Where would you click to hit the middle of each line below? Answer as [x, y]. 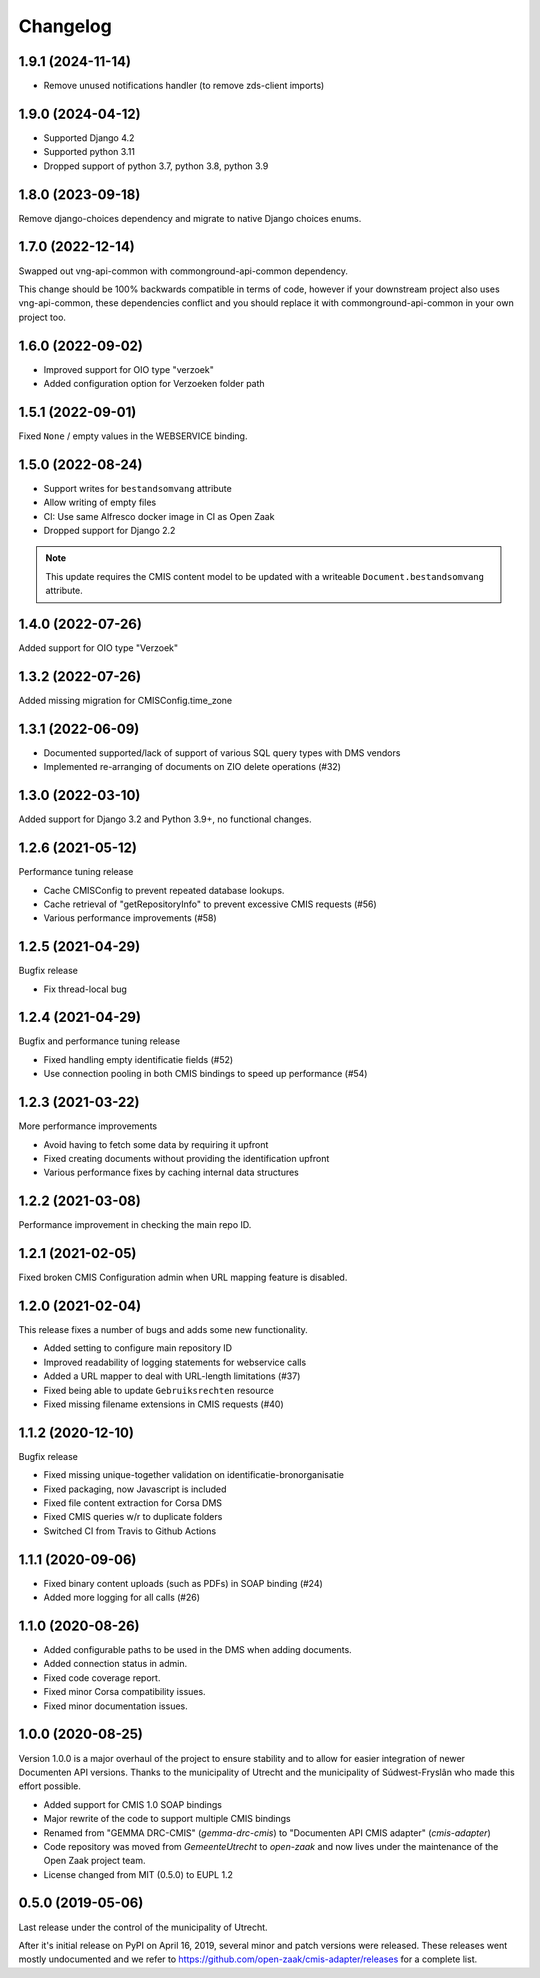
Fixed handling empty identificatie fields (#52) [138, 1059]
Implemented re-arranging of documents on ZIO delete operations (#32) [192, 767]
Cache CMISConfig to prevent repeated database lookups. [164, 890]
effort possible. [50, 1786]
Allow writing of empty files [100, 502]
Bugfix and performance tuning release [99, 1041]
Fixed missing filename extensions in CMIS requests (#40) [163, 1404]
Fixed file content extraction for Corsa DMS [133, 1503]
